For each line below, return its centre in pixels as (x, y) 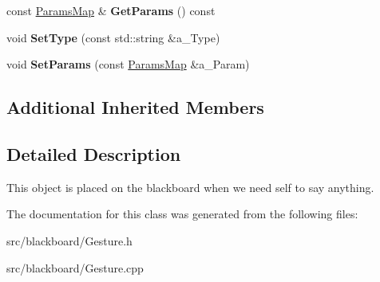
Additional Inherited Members (135, 107)
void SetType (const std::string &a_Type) (113, 37)
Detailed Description (94, 153)
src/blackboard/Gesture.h (69, 240)
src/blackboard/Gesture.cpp (75, 267)
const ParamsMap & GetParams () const (111, 10)
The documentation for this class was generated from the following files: (182, 214)
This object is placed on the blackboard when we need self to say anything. (190, 187)
